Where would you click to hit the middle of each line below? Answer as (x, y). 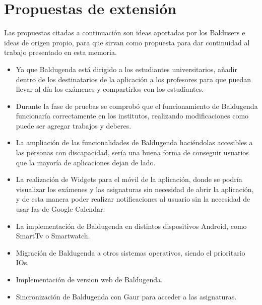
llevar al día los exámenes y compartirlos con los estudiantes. (110, 89)
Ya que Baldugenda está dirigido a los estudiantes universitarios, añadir (126, 69)
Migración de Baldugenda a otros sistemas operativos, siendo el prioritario (130, 252)
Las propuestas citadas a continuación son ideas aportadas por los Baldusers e (125, 33)
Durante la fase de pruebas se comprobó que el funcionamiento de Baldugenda (137, 106)
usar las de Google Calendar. (60, 209)
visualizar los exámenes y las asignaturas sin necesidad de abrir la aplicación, (135, 189)
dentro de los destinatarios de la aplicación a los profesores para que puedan (133, 79)
